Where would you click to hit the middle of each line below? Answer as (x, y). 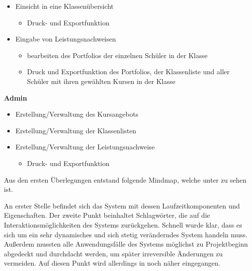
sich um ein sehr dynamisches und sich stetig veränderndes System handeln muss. (126, 234)
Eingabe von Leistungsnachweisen (66, 39)
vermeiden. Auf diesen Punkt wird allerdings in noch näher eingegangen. (112, 263)
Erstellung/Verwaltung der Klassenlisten (76, 130)
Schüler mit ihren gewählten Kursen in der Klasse (101, 81)
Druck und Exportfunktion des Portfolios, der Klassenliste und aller (128, 72)
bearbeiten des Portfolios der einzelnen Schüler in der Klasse (117, 55)
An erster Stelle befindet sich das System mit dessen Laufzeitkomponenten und (122, 205)
